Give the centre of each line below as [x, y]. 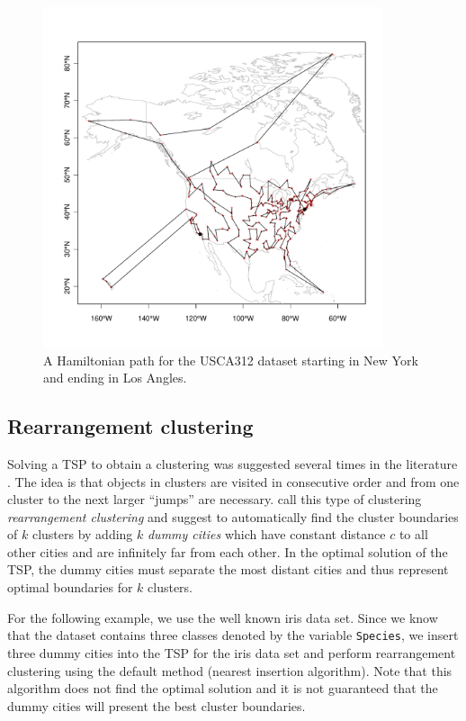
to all [413, 534]
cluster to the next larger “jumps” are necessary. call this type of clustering [215, 499]
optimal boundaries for [70, 587]
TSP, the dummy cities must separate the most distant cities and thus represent [228, 569]
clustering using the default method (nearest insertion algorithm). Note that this [230, 670]
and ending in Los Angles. [115, 378]
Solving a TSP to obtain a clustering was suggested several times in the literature [233, 463]
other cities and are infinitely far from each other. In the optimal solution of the [228, 551]
